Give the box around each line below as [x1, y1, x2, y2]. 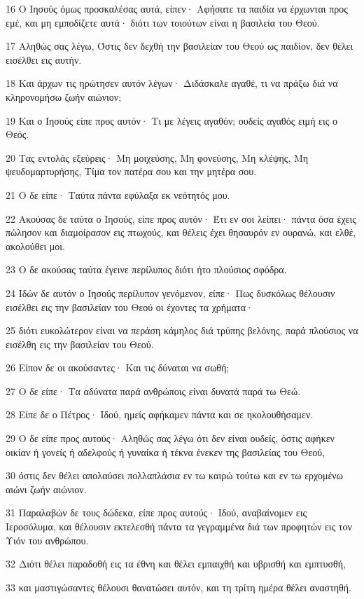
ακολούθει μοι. [6, 238, 65, 253]
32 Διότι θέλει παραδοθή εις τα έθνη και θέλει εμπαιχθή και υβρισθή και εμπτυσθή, [6, 556, 346, 571]
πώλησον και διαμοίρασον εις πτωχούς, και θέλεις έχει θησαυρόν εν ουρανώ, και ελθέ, [6, 225, 356, 240]
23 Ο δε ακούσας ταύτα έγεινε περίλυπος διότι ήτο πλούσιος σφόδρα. [6, 262, 287, 277]
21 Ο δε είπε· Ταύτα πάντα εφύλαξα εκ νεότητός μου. [6, 187, 230, 202]
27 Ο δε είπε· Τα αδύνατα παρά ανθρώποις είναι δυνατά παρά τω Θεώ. [6, 383, 301, 398]
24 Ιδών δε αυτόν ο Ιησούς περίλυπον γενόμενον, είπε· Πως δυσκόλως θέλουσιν [6, 285, 335, 300]
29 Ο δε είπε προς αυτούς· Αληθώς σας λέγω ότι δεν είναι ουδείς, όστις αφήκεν [6, 431, 335, 446]
